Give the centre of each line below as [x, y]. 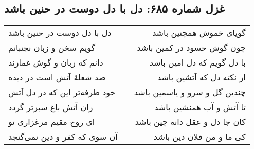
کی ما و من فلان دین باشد [200, 137]
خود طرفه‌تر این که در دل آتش [62, 92]
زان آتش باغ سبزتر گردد [51, 107]
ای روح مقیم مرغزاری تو [52, 122]
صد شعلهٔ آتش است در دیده [57, 77]
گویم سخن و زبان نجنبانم [52, 48]
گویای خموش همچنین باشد [199, 33]
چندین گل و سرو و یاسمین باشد [190, 92]
